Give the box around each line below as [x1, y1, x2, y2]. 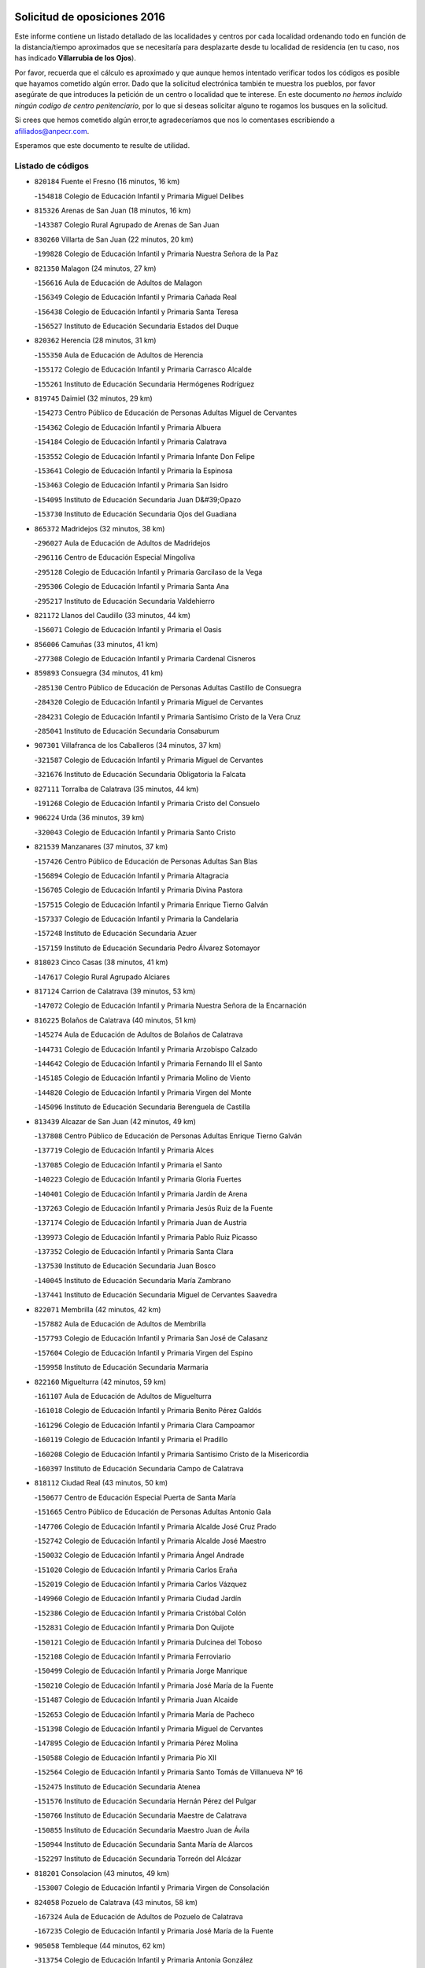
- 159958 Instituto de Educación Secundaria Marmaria [34, 1363, 209, 1372]
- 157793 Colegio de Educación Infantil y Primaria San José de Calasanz [34, 1334, 268, 1343]
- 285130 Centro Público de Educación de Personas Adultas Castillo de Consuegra [34, 683, 302, 692]
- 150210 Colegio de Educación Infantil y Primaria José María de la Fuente [34, 1681, 275, 1690]
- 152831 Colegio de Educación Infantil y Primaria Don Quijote [34, 1622, 235, 1633]
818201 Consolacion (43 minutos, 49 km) [34, 1868, 170, 1877]
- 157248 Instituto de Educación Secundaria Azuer [34, 929, 197, 938]
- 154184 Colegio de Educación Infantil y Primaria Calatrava [34, 437, 227, 446]
